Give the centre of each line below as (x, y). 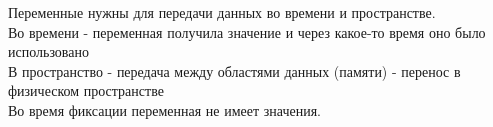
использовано (48, 51)
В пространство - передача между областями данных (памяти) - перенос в (234, 70)
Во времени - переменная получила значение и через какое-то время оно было (247, 31)
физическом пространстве (86, 90)
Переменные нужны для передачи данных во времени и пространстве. (222, 12)
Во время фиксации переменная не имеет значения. (165, 109)
